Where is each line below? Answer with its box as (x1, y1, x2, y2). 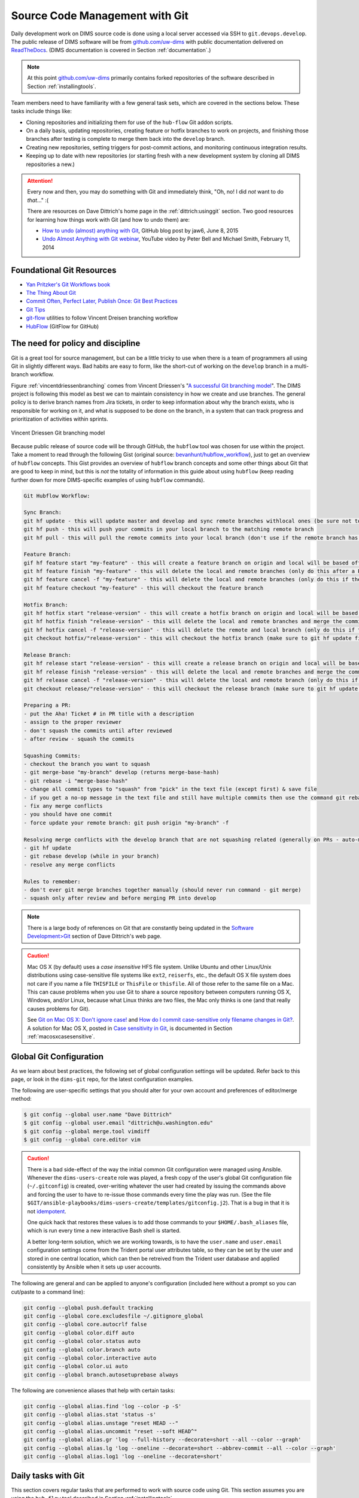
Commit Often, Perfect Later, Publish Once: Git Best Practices (26, 297, 178, 305)
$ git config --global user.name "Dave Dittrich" (23, 1112, 172, 1118)
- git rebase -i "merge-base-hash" (23, 777, 128, 784)
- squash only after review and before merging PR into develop (23, 895, 217, 902)
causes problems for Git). (27, 1005, 90, 1012)
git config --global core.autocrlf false (23, 1321, 147, 1328)
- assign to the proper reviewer (23, 719, 122, 726)
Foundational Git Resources (11, 265, 117, 275)
